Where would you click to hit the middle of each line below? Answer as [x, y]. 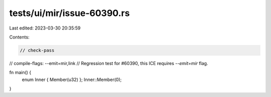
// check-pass [37, 50]
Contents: [19, 37]
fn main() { [20, 72]
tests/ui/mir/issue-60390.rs [70, 13]
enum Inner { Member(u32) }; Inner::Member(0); [72, 79]
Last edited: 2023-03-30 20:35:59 [45, 28]
